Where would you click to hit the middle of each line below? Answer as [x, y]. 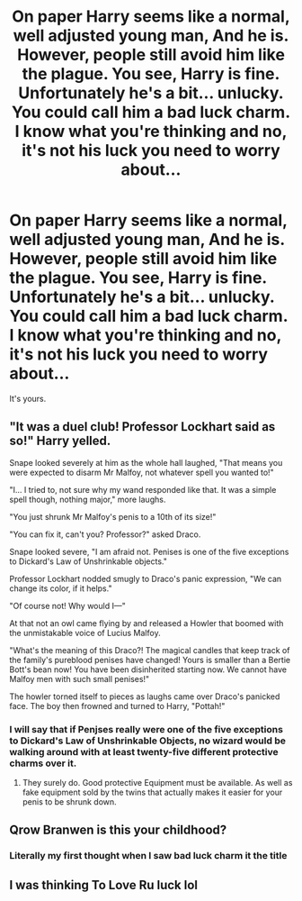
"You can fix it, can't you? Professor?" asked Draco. [105, 534]
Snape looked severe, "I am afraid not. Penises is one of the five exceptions [149, 551]
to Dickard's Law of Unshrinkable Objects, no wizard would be [147, 741]
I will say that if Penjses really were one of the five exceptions [146, 729]
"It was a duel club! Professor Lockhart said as [142, 427]
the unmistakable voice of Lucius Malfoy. [85, 633]
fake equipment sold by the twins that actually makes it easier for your [152, 792]
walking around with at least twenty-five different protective [144, 751]
